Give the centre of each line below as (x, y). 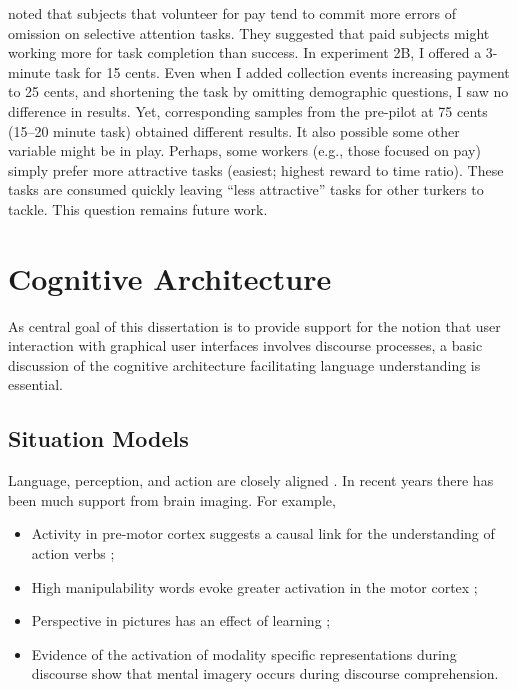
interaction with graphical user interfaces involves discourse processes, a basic (245, 345)
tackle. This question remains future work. (138, 208)
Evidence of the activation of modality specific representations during (244, 653)
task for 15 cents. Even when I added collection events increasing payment (282, 71)
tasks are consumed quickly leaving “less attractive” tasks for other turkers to (246, 189)
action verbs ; (73, 553)
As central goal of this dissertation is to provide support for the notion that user (254, 325)
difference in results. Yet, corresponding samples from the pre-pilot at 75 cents (248, 110)
